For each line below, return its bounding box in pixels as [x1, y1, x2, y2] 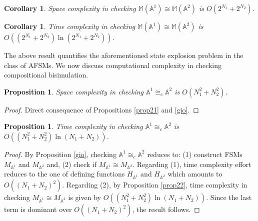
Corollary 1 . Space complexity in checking [4, 3, 136, 13]
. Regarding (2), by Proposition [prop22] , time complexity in [62, 179, 247, 190]
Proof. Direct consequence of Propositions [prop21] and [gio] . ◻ [4, 104, 199, 114]
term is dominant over [4, 204, 72, 214]
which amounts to [167, 168, 222, 179]
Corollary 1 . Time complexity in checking [4, 21, 135, 31]
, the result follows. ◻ [132, 204, 200, 214]
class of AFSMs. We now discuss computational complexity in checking [4, 59, 222, 70]
